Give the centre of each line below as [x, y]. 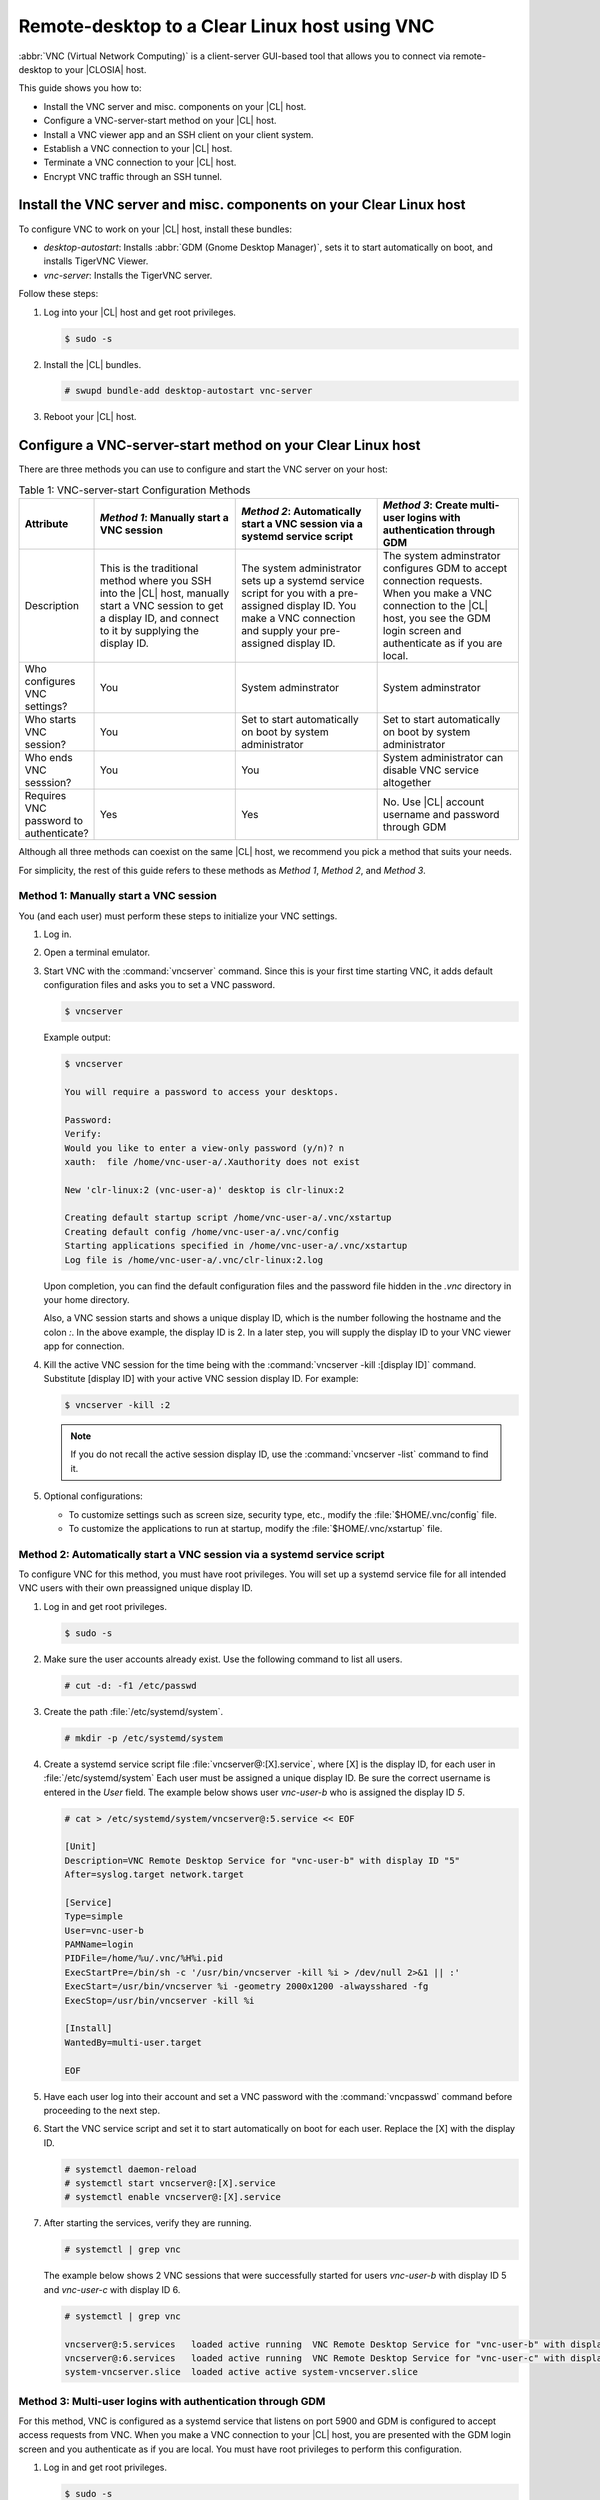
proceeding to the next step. [101, 2110]
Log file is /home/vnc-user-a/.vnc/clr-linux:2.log [194, 1259]
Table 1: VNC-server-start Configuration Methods [134, 490]
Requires [45, 796]
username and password [441, 815]
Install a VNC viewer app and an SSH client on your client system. [178, 134]
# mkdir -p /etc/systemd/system [144, 1738]
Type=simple [94, 1916]
